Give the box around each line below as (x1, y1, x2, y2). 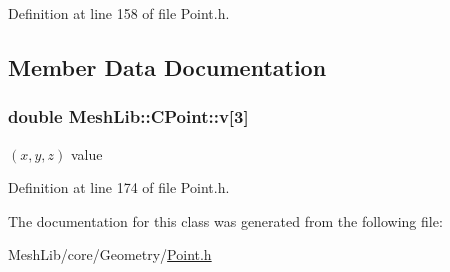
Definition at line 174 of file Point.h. (8, 177, 230, 198)
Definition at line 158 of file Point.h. (8, 3, 230, 23)
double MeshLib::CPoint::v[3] (8, 104, 249, 129)
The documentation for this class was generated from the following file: (8, 210, 443, 231)
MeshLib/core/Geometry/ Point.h (8, 244, 212, 265)
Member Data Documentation (8, 51, 327, 82)
